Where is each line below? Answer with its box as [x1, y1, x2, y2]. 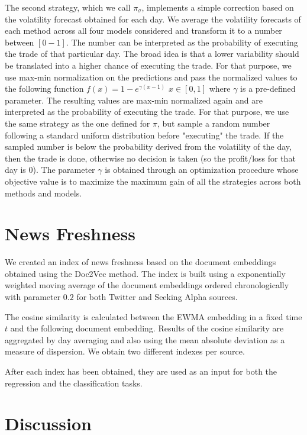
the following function [5, 82, 84, 95]
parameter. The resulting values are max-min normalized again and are [5, 94, 263, 106]
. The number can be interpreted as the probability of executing [66, 36, 298, 48]
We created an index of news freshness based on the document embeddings [5, 256, 276, 268]
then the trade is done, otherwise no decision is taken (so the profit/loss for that [5, 152, 296, 164]
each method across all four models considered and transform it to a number [5, 24, 282, 37]
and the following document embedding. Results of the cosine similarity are [10, 322, 284, 334]
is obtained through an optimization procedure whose [105, 163, 299, 176]
